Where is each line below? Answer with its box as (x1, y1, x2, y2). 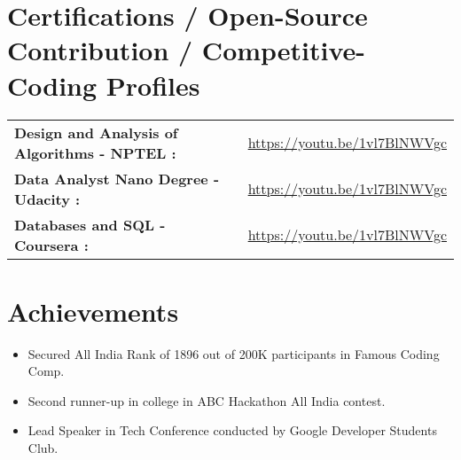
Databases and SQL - (14, 214, 166, 235)
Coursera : (14, 234, 89, 255)
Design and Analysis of (14, 121, 178, 143)
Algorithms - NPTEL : (14, 142, 176, 163)
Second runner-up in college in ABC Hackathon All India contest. (27, 391, 386, 409)
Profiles (105, 66, 200, 103)
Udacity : (14, 188, 81, 209)
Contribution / (7, 32, 193, 68)
